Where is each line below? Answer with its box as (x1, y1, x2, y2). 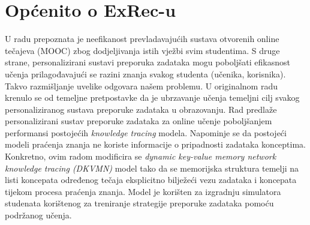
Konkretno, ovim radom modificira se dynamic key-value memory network (5, 150, 276, 163)
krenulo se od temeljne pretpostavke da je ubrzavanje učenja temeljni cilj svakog (5, 91, 300, 104)
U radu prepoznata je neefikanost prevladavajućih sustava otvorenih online (5, 32, 279, 45)
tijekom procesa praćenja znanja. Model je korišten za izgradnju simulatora (5, 185, 281, 197)
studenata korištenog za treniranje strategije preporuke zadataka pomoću (5, 197, 274, 209)
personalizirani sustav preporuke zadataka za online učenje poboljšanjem (5, 115, 272, 127)
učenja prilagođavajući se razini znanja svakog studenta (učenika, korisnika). (5, 67, 286, 80)
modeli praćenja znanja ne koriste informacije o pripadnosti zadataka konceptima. (5, 138, 306, 151)
